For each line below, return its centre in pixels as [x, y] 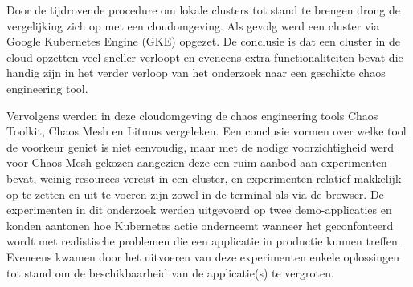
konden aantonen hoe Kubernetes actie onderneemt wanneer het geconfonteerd [200, 225]
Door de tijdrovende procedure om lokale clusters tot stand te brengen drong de [203, 10]
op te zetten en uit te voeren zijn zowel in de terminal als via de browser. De [195, 194]
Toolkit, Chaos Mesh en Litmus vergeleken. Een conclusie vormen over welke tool [206, 131]
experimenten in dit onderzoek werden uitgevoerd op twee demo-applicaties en [199, 210]
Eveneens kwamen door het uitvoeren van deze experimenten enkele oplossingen [203, 256]
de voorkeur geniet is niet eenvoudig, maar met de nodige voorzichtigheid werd [200, 146]
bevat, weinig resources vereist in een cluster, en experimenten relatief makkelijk [204, 178]
